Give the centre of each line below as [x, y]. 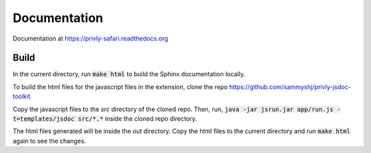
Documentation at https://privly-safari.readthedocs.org [90, 38]
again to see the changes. [49, 141]
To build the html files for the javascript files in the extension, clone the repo [120, 86]
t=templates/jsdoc [44, 119]
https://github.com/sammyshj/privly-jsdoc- [290, 86]
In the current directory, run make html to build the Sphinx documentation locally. [129, 74]
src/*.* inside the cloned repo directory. [137, 119]
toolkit [22, 97]
